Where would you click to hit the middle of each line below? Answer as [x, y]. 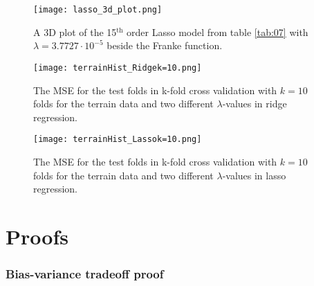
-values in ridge [255, 104]
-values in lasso [254, 175]
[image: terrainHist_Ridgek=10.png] [118, 68]
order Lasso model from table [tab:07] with [218, 32]
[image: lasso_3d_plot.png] [98, 10]
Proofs [37, 236]
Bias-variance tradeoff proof [85, 274]
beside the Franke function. [165, 45]
